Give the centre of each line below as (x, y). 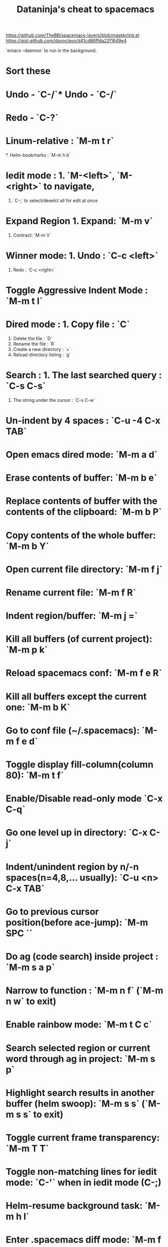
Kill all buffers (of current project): (79, 639)
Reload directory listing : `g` (42, 354)
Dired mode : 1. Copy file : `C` (68, 324)
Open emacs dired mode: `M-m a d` (82, 454)
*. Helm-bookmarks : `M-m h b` (38, 155)
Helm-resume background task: (74, 1206)
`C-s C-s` (26, 386)
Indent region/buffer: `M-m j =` (72, 616)
